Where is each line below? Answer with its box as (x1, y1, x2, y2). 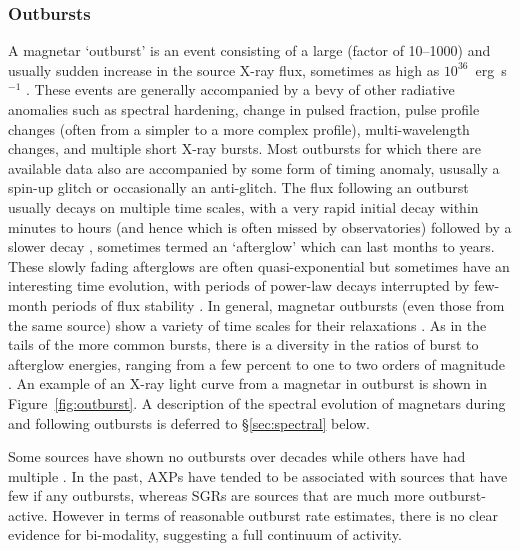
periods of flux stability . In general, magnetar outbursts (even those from (51, 294, 505, 315)
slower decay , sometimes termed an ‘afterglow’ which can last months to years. (8, 236, 495, 257)
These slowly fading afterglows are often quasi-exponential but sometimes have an (8, 255, 510, 276)
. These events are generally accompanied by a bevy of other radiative (25, 79, 455, 100)
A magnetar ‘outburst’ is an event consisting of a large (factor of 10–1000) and (8, 40, 491, 61)
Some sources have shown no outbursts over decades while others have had (8, 446, 466, 467)
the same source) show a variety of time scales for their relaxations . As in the (8, 314, 487, 335)
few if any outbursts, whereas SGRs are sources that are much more (8, 485, 425, 506)
